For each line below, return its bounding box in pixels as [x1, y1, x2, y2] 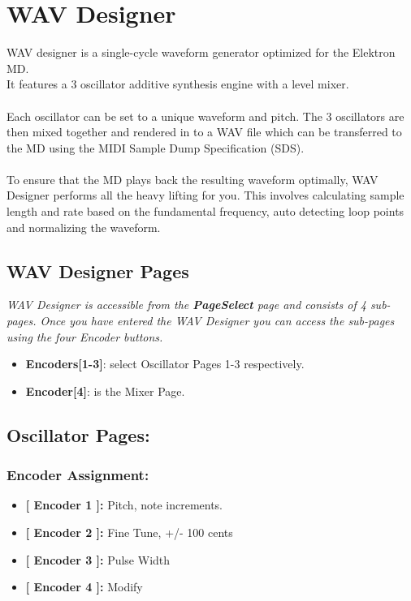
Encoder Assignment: [6, 465, 149, 485]
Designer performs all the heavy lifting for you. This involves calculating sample [6, 187, 405, 204]
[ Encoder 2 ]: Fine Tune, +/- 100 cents [25, 524, 233, 541]
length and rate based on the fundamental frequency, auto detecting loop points [6, 203, 405, 220]
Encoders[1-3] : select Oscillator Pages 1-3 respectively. [25, 355, 305, 372]
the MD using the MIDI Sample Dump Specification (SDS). [6, 139, 305, 156]
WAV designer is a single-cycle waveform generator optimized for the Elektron [6, 44, 396, 61]
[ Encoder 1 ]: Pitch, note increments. [25, 496, 223, 513]
